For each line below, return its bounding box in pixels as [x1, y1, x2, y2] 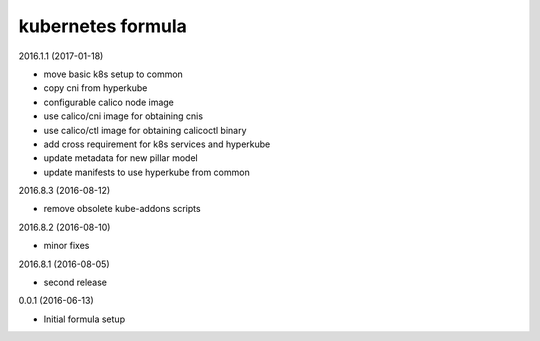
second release [43, 276, 108, 289]
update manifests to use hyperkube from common [43, 166, 250, 178]
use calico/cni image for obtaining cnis [43, 110, 204, 122]
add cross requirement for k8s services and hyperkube [43, 138, 271, 150]
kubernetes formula [18, 15, 187, 37]
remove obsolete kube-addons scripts [43, 203, 201, 215]
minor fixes [43, 240, 90, 252]
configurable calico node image [43, 96, 175, 108]
